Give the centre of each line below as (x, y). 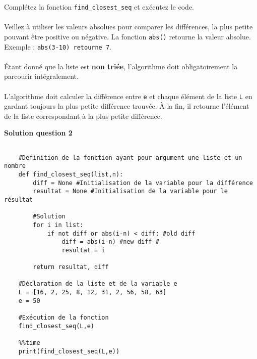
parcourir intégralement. (41, 76)
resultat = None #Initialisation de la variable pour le (130, 191)
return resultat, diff (71, 267)
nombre (15, 166)
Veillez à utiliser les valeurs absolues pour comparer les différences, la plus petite (128, 27)
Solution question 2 (38, 133)
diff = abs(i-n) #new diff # (110, 242)
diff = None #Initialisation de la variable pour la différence (143, 183)
